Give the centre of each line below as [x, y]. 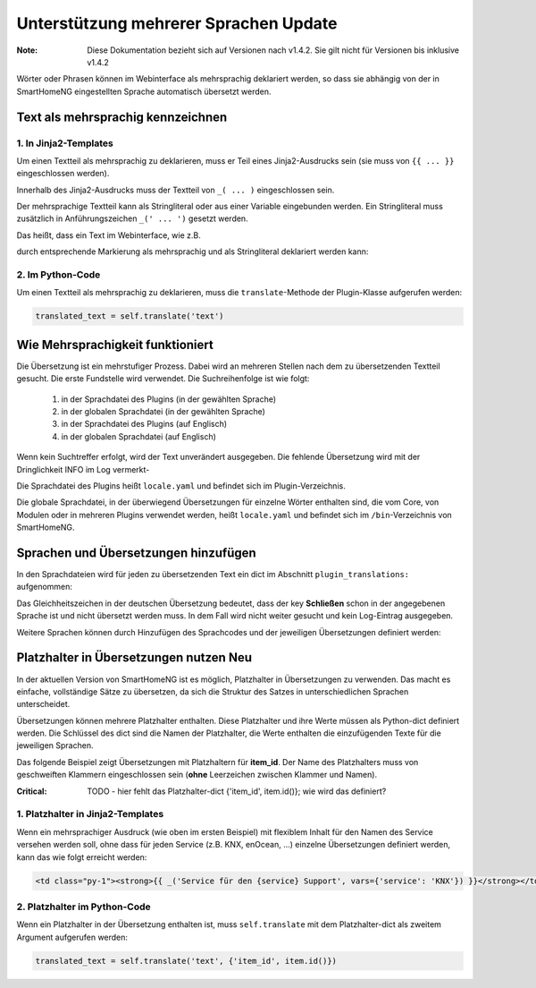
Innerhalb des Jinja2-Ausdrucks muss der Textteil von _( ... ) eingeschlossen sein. [176, 190]
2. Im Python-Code [59, 275]
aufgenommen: [45, 587]
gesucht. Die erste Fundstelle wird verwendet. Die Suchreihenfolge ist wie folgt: [163, 379]
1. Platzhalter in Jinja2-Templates [90, 814]
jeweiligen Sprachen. [55, 745]
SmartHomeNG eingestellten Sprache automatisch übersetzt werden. [144, 91]
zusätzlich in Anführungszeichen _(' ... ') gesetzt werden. [133, 218]
